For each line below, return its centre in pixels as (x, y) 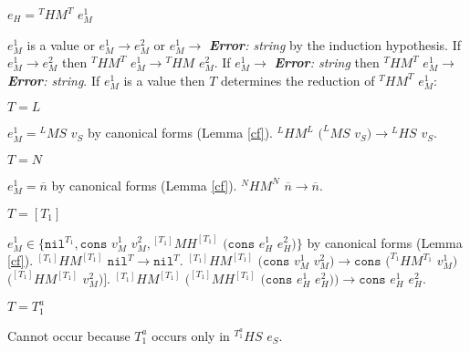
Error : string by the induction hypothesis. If (335, 44)
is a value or (61, 44)
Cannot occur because (69, 335)
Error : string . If (54, 80)
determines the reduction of (298, 80)
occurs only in (191, 335)
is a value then (164, 80)
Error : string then (327, 62)
